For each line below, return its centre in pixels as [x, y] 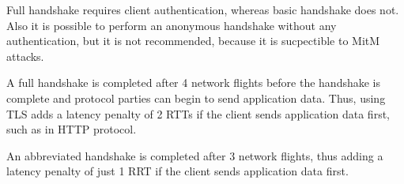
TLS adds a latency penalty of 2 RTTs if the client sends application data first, [198, 113]
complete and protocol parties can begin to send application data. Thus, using [196, 98]
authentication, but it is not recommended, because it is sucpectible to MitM [193, 41]
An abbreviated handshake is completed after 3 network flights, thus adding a [195, 155]
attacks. [25, 56]
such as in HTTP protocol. [72, 129]
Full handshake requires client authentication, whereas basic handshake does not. [203, 9]
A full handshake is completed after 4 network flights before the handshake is [194, 83]
